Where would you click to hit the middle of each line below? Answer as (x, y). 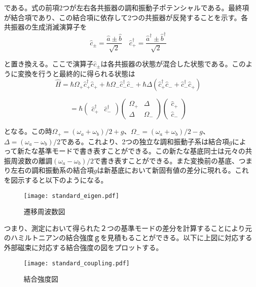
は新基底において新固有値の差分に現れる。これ (173, 170)
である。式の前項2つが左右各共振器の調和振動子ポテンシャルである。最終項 (127, 7)
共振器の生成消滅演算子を (45, 27)
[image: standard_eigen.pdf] (72, 196)
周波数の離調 (31, 160)
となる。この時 (28, 131)
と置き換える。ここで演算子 (49, 63)
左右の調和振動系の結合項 (52, 170)
